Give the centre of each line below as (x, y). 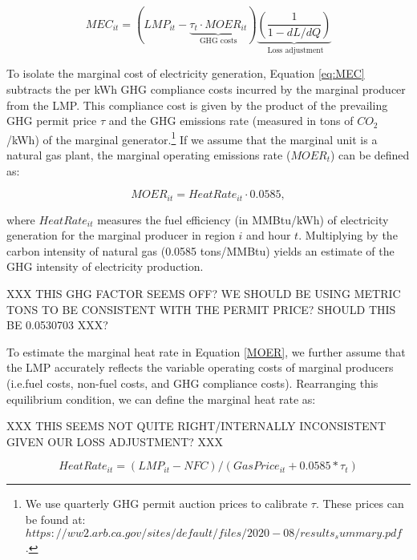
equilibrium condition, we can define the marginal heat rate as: (161, 399)
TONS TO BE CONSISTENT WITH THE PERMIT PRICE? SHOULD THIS (201, 309)
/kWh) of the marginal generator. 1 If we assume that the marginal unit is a (192, 138)
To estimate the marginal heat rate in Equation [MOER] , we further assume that (206, 351)
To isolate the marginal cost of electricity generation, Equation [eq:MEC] (186, 73)
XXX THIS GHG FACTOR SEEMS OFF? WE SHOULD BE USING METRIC (204, 293)
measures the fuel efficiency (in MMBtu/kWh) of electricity (243, 219)
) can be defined (370, 154)
